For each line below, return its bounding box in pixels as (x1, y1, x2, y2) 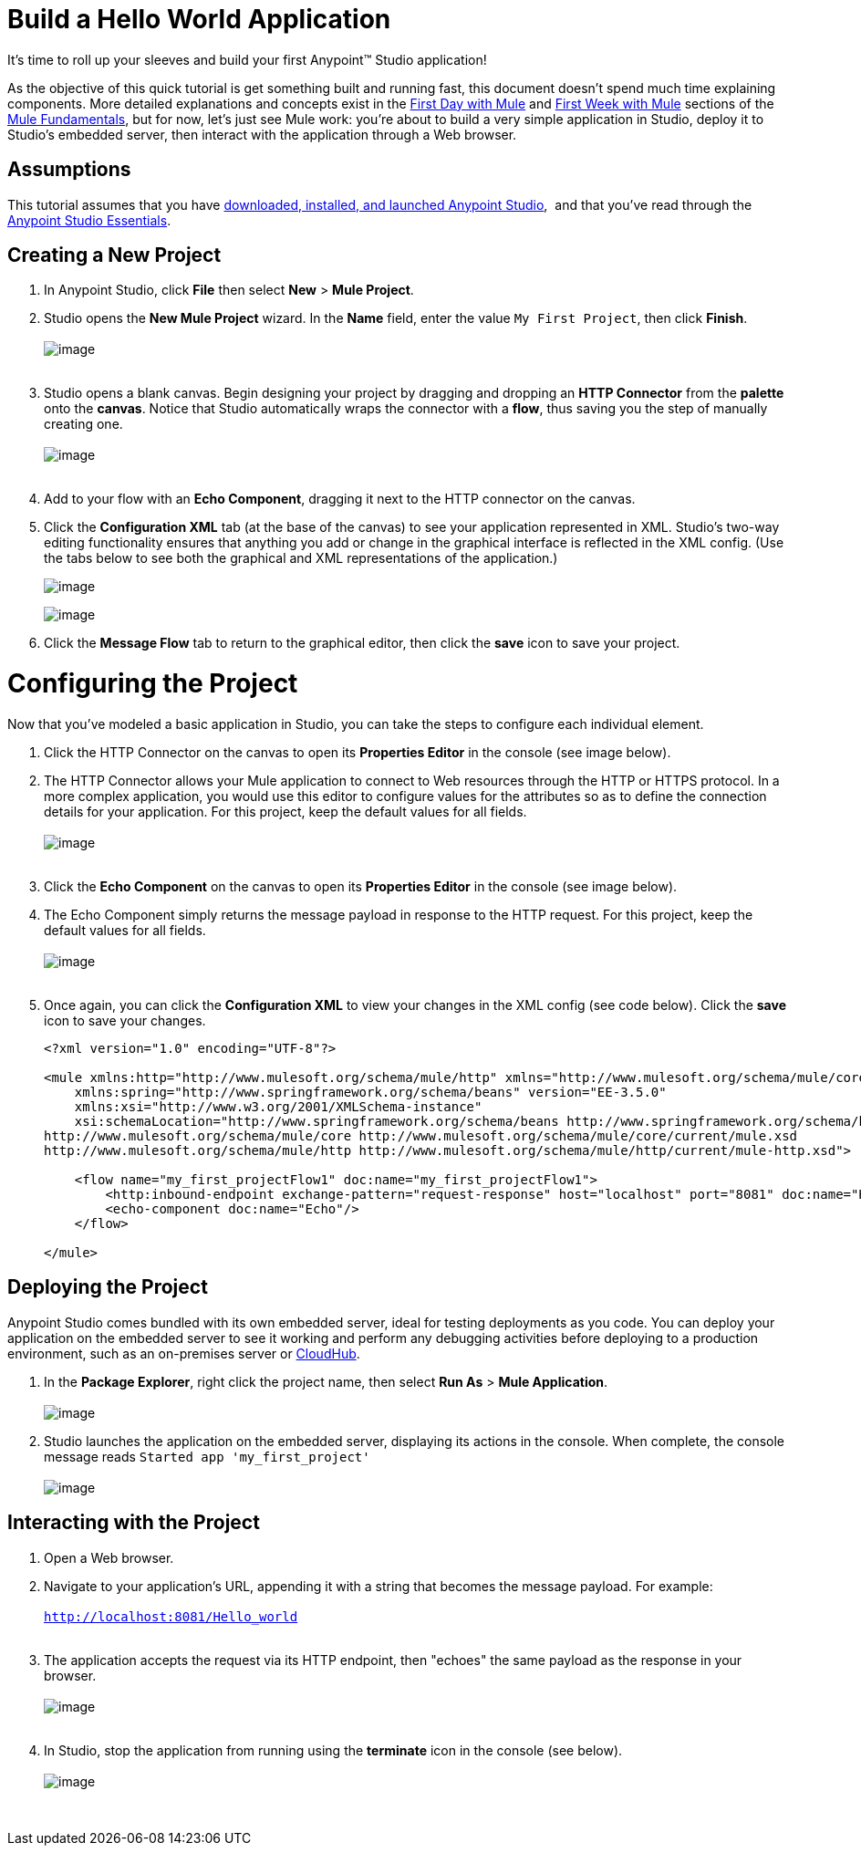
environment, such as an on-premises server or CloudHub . (7, 1345, 360, 1361)
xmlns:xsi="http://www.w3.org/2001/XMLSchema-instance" (74, 1098, 482, 1114)
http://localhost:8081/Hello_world (44, 1608, 298, 1624)
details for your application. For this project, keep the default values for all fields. (44, 803, 527, 819)
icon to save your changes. (44, 1012, 206, 1028)
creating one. (44, 416, 123, 432)
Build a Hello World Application (7, 4, 391, 35)
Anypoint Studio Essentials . (7, 212, 171, 228)
